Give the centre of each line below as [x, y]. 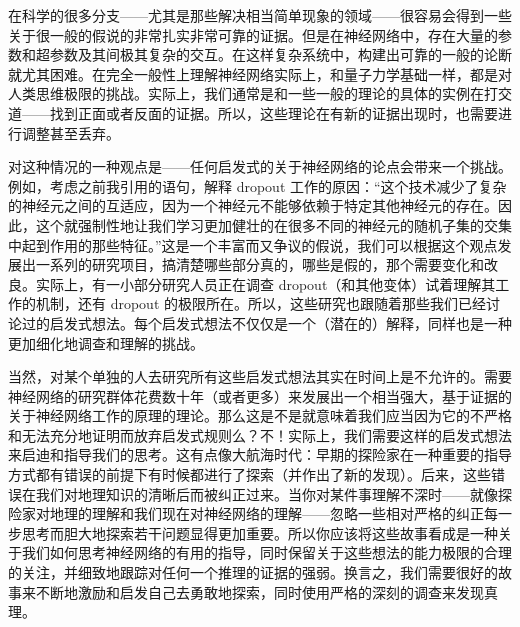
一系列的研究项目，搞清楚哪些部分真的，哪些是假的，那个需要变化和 [259, 264]
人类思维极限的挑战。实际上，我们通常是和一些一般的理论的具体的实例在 [246, 93]
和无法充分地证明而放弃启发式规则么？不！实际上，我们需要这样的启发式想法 [260, 434]
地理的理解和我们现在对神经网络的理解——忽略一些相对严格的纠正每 [273, 513]
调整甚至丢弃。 [70, 132]
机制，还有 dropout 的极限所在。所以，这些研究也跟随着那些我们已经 [260, 303]
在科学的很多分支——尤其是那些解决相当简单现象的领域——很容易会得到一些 [260, 15]
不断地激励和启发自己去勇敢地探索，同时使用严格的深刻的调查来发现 [259, 591]
